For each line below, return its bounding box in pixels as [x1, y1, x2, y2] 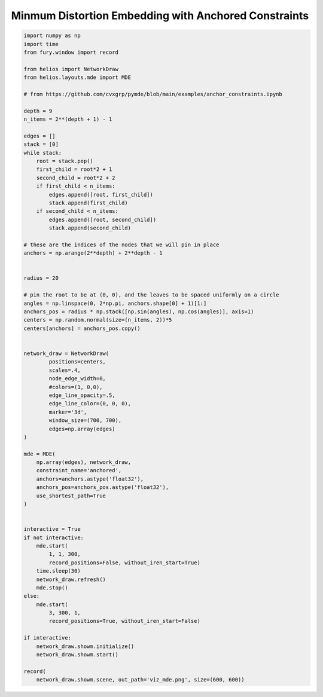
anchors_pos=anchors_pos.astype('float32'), [36, 484, 169, 491]
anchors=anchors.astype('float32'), [36, 475, 144, 482]
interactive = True [23, 526, 81, 533]
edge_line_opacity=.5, [48, 392, 116, 399]
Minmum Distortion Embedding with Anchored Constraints [11, 9, 309, 22]
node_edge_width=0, [48, 375, 106, 382]
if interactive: [23, 634, 72, 641]
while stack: [23, 149, 62, 156]
